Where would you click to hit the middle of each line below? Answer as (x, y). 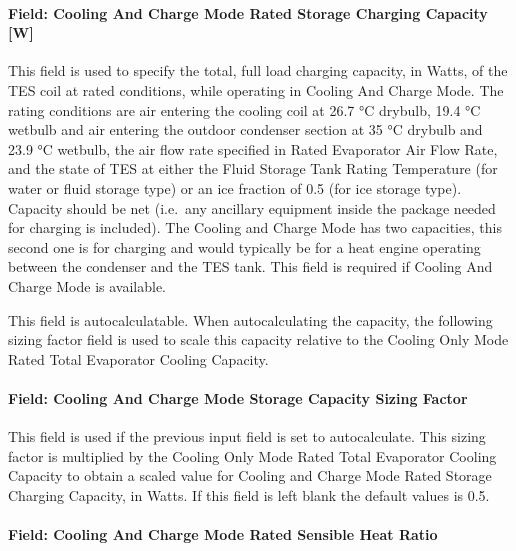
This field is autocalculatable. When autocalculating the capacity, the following (250, 319)
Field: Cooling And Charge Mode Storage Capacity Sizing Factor (238, 397)
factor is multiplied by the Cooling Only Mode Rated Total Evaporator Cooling (252, 455)
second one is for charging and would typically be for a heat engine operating (244, 246)
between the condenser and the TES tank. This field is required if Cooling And (250, 266)
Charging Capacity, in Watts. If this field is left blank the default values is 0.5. (249, 494)
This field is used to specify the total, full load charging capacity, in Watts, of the (258, 70)
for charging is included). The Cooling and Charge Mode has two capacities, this (255, 227)
